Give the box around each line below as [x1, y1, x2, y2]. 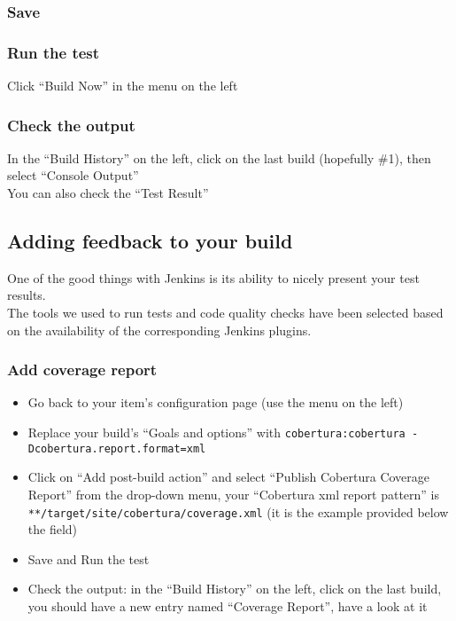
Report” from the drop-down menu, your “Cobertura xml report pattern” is [27, 484, 440, 503]
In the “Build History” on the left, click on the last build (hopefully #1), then [7, 148, 431, 167]
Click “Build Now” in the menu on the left [7, 76, 238, 95]
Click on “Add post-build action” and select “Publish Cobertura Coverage [27, 468, 430, 486]
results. [7, 286, 46, 304]
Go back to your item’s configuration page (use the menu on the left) [27, 393, 404, 412]
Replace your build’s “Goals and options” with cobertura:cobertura [27, 423, 406, 442]
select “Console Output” [7, 166, 139, 185]
